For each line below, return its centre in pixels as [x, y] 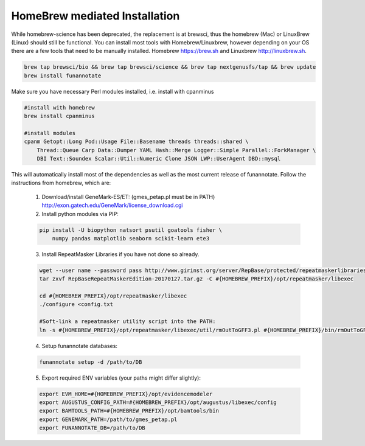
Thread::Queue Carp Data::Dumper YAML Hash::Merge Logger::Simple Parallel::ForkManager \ [176, 150]
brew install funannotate [63, 75]
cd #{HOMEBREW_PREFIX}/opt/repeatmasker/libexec [113, 296]
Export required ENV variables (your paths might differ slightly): [121, 378]
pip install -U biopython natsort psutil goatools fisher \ [131, 230]
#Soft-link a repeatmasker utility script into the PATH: [127, 322]
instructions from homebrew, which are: [61, 183]
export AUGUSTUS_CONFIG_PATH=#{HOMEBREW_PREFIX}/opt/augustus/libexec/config [158, 402]
